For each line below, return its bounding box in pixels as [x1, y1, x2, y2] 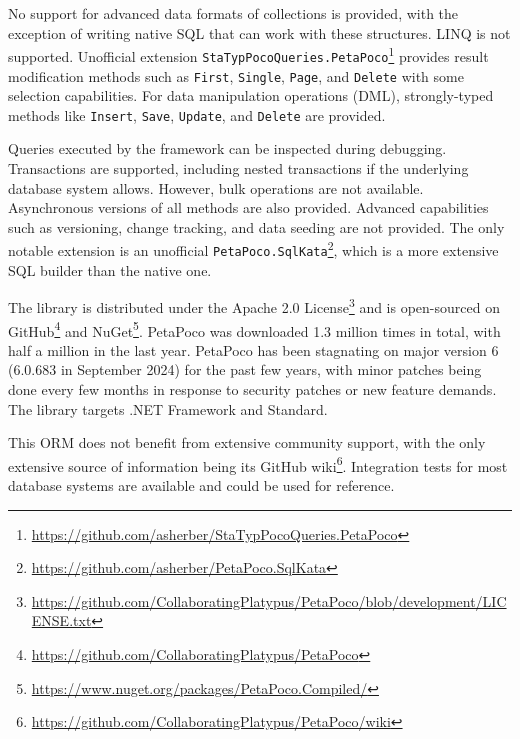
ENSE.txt [31, 610, 92, 631]
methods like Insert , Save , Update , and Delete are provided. [8, 104, 386, 125]
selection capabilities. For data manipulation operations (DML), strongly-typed [8, 85, 494, 106]
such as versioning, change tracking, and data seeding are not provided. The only [8, 216, 505, 237]
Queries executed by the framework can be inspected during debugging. [8, 138, 447, 159]
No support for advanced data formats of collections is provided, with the [8, 3, 459, 23]
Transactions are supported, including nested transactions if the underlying [8, 158, 469, 178]
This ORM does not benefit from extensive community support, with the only [8, 432, 486, 453]
